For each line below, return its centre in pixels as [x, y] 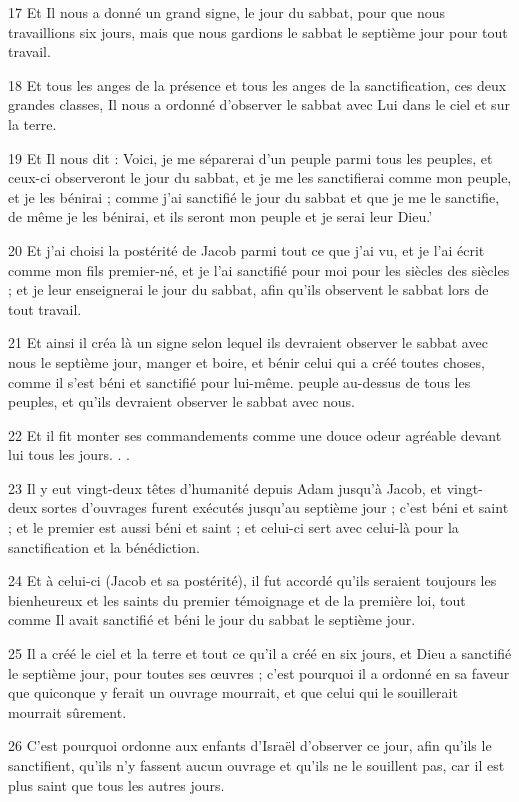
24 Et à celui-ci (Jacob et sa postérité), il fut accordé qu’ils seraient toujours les [252, 580]
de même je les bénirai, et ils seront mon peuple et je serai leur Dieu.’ [220, 216]
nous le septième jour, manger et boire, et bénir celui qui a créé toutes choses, [246, 361]
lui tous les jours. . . [69, 454]
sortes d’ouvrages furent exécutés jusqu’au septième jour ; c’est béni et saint [275, 507]
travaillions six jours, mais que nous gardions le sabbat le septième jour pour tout [258, 31]
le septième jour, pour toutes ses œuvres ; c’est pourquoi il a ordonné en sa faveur [259, 672]
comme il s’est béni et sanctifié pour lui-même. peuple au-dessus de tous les [239, 381]
